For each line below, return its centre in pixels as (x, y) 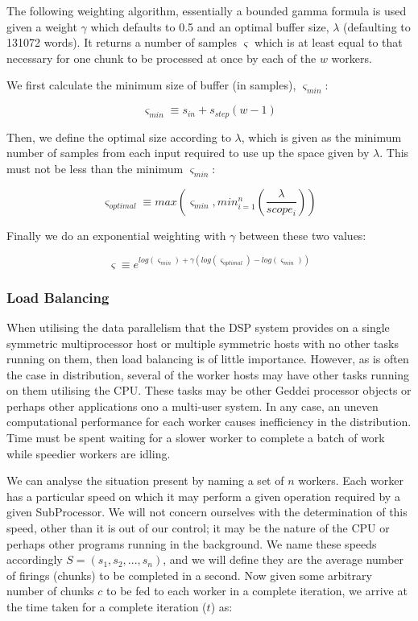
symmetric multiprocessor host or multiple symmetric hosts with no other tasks (203, 343)
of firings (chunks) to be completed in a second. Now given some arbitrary (189, 575)
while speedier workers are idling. (89, 453)
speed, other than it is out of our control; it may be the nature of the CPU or (198, 528)
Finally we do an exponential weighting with (116, 235)
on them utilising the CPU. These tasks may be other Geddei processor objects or (209, 390)
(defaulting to (377, 26)
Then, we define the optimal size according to (119, 137)
